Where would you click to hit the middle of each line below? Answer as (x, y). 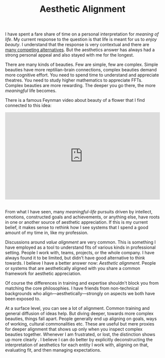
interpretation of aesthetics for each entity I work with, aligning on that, (77, 345)
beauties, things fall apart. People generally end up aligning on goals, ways (81, 319)
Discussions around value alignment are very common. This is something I (81, 242)
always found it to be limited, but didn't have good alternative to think (75, 258)
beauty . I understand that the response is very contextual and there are (77, 45)
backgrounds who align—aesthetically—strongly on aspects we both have (80, 293)
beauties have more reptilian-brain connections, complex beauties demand (81, 70)
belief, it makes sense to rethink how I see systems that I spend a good (77, 227)
